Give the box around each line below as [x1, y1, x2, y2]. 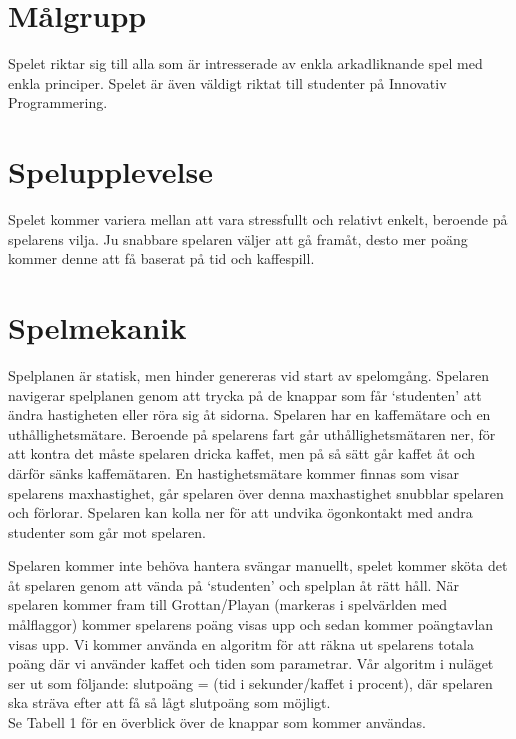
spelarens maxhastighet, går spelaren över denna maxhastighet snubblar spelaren [8, 482, 504, 503]
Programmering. [8, 92, 108, 113]
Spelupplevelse [8, 151, 213, 192]
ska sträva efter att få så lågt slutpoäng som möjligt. [8, 692, 331, 713]
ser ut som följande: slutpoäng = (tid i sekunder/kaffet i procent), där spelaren [8, 672, 493, 693]
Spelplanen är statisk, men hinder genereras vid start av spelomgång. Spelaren [8, 364, 489, 385]
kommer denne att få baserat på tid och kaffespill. [8, 248, 315, 269]
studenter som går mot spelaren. [8, 521, 206, 542]
